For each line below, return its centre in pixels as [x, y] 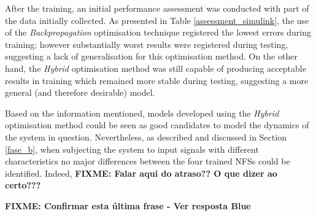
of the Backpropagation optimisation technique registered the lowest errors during [158, 32]
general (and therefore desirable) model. [80, 92]
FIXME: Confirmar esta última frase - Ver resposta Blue [128, 205]
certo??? [23, 185]
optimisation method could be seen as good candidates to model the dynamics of [157, 125]
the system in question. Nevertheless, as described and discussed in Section [146, 137]
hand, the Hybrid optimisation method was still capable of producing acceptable [156, 68]
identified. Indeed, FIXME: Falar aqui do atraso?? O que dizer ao [141, 173]
